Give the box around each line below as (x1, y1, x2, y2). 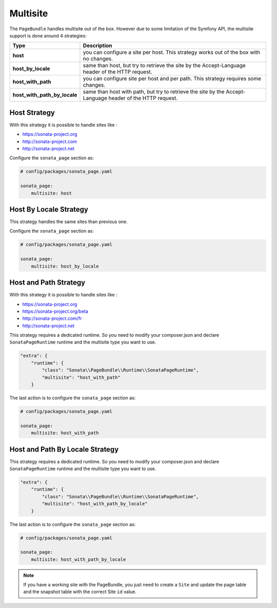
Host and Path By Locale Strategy (9, 445, 119, 454)
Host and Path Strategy (9, 278, 86, 287)
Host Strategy (9, 108, 55, 117)
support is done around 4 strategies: (9, 32, 87, 38)
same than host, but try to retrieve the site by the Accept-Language (83, 62, 246, 69)
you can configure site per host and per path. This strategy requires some (83, 75, 262, 82)
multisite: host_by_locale (31, 263, 100, 269)
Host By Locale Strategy (9, 205, 88, 214)
